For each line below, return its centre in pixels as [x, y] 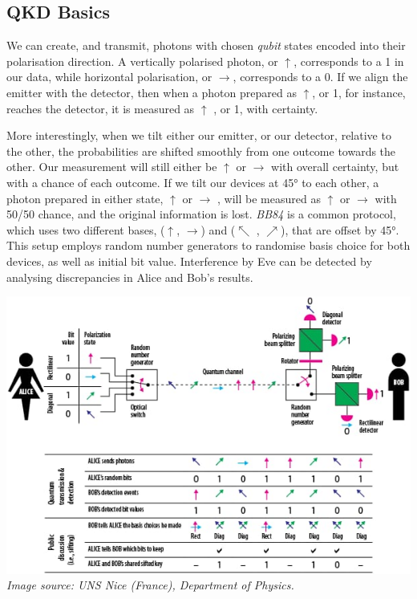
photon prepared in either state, [85, 198]
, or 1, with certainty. [266, 108]
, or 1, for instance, [359, 92]
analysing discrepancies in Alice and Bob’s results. [130, 277]
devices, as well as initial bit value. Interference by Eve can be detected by [189, 261]
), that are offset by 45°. [340, 229]
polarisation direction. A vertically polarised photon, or [142, 61]
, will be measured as [269, 198]
